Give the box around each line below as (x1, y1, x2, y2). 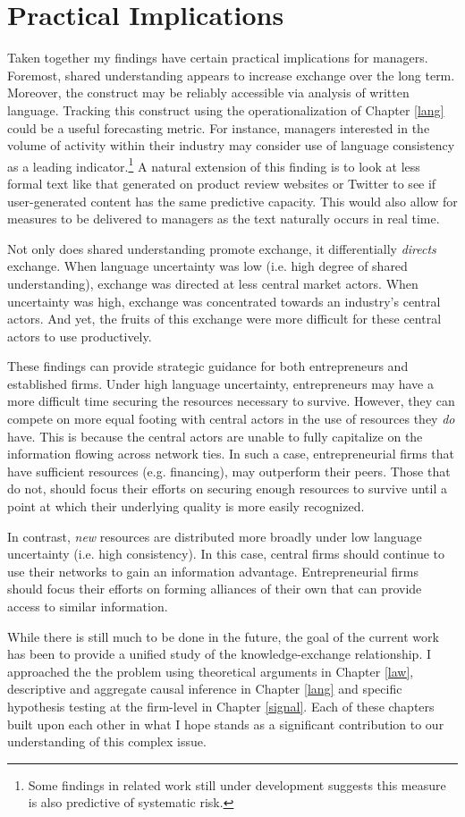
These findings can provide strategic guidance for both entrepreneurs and (7, 357, 409, 375)
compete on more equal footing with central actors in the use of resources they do (7, 409, 455, 428)
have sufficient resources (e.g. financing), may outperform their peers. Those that (7, 461, 451, 480)
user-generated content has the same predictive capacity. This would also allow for (7, 191, 458, 210)
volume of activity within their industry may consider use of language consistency (7, 136, 455, 155)
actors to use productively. (7, 326, 152, 345)
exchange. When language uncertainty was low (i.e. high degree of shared (7, 257, 408, 275)
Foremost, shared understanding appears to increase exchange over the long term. (7, 65, 455, 84)
